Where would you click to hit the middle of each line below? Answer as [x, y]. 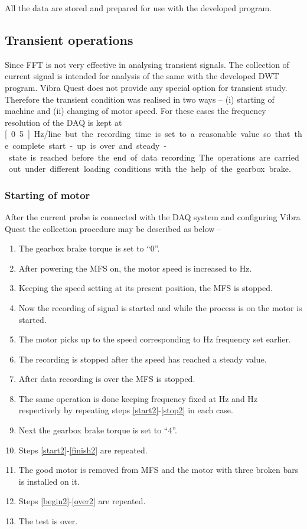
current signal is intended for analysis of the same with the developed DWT [142, 76]
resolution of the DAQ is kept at [63, 122]
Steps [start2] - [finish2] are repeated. [83, 450]
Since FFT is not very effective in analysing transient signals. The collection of [147, 64]
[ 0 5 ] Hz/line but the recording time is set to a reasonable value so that [148, 134]
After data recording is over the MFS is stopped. [107, 379]
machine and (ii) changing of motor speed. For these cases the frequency [135, 111]
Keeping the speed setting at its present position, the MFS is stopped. [146, 288]
